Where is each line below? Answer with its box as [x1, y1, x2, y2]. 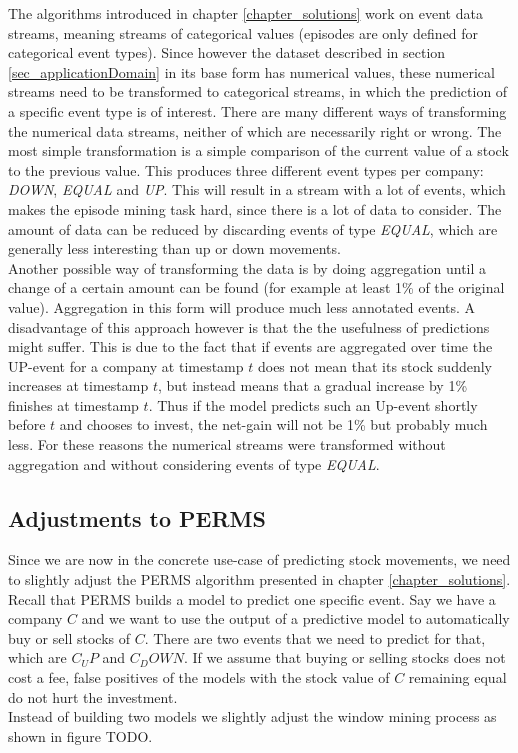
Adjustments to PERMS [8, 502, 266, 533]
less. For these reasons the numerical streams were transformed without [8, 434, 446, 455]
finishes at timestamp [8, 394, 139, 415]
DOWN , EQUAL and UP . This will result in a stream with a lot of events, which [8, 179, 506, 200]
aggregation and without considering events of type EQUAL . [8, 453, 380, 474]
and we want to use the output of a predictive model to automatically [81, 608, 510, 629]
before [8, 414, 46, 435]
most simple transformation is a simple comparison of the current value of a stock [8, 140, 509, 161]
